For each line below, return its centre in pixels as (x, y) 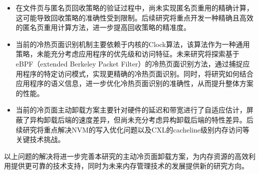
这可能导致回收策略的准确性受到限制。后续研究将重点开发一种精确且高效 (134, 17)
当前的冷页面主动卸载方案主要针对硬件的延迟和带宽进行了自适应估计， (131, 110)
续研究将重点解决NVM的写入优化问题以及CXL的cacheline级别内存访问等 (132, 129)
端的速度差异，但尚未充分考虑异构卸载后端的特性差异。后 (159, 119)
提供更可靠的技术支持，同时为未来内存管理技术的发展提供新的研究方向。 (129, 166)
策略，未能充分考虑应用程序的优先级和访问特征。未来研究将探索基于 (128, 54)
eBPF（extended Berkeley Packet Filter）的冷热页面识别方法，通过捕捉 (129, 63)
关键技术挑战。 (40, 139)
